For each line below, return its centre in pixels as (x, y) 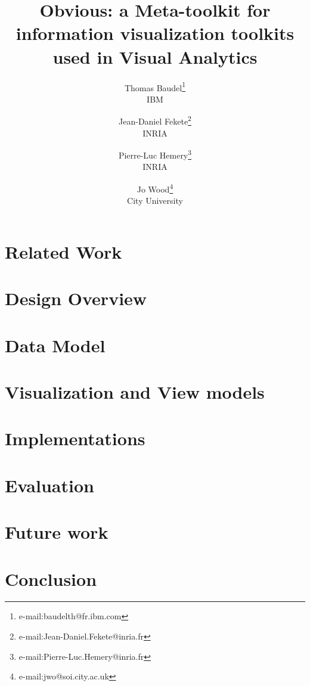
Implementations (75, 438)
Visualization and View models (135, 392)
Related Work (63, 251)
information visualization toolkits (155, 33)
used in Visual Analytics (155, 56)
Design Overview (76, 298)
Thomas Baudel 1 (155, 86)
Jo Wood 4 (155, 188)
